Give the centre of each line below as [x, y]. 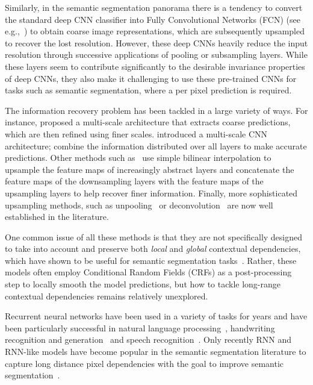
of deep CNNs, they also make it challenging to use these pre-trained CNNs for [151, 78]
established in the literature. [57, 217]
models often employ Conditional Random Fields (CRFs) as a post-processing [148, 272]
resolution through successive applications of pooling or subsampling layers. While [156, 55]
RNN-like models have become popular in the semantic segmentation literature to [156, 352]
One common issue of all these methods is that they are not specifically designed [154, 236]
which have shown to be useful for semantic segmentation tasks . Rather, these [151, 260]
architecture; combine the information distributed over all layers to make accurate [156, 146]
